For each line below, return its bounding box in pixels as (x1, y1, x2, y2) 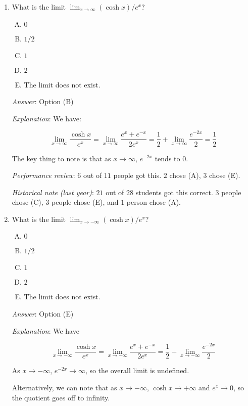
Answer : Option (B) (12, 96, 74, 107)
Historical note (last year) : (12, 187, 94, 197)
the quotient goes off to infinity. (12, 392, 110, 402)
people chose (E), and (52, 197, 119, 207)
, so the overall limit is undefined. (85, 365, 189, 376)
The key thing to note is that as (12, 153, 111, 163)
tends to (155, 153, 180, 163)
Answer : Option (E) (12, 308, 74, 319)
